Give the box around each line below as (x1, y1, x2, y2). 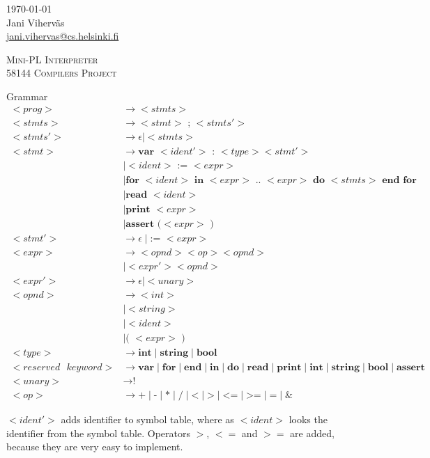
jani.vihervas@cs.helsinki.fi (6, 29, 119, 43)
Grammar (6, 88, 48, 103)
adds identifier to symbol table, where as (61, 412, 234, 427)
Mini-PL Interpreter (6, 52, 98, 66)
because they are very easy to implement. (6, 439, 183, 454)
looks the (289, 412, 328, 427)
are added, (290, 425, 335, 440)
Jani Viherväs (6, 15, 65, 29)
